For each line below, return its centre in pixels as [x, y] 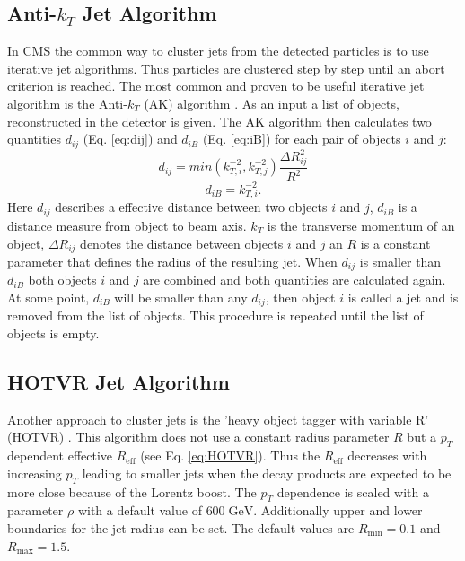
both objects [62, 280]
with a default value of [140, 510]
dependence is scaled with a [353, 491]
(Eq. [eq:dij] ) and [130, 139]
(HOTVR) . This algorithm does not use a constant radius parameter [198, 437]
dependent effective [60, 456]
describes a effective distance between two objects [191, 207]
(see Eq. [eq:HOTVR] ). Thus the [230, 456]
